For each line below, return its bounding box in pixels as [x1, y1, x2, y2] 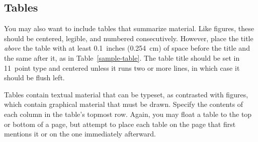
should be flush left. [4, 72, 65, 83]
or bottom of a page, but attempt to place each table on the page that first [4, 118, 236, 129]
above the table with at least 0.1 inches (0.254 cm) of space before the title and [4, 43, 250, 53]
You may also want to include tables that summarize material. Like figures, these [4, 23, 254, 34]
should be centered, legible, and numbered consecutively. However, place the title [4, 33, 253, 43]
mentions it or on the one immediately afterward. [4, 128, 156, 139]
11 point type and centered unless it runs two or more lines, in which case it [4, 62, 240, 73]
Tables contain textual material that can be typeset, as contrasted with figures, [4, 89, 248, 99]
